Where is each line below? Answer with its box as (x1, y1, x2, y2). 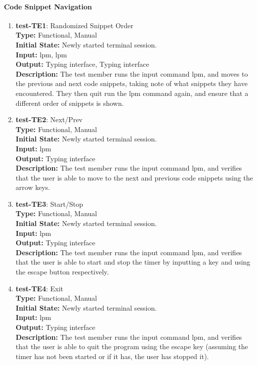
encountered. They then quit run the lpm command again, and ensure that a (15, 88, 249, 98)
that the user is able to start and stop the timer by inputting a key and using (15, 257, 251, 267)
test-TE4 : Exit (15, 283, 64, 293)
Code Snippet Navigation (4, 1, 92, 11)
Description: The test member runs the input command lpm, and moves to (15, 68, 248, 79)
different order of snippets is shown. (15, 97, 124, 108)
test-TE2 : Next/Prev (15, 114, 83, 125)
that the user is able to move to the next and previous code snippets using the (15, 172, 253, 182)
